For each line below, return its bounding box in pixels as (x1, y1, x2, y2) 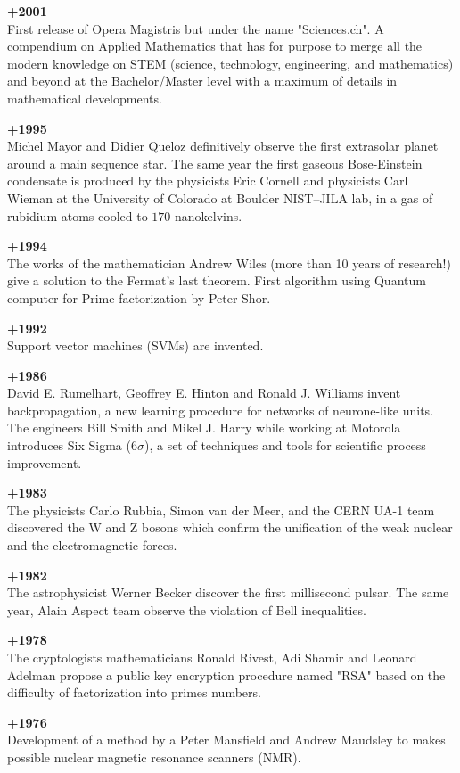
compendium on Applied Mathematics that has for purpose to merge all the (7, 37, 423, 55)
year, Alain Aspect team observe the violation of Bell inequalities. (7, 600, 366, 619)
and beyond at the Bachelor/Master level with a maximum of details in (7, 71, 398, 90)
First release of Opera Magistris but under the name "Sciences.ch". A (7, 19, 384, 37)
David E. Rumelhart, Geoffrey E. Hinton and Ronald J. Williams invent (7, 383, 401, 402)
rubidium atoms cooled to (7, 206, 148, 225)
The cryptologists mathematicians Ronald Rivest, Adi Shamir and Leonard (7, 648, 417, 666)
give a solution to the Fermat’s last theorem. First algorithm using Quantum (7, 271, 426, 290)
